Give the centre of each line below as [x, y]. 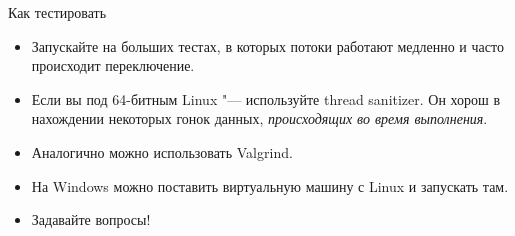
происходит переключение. [113, 65]
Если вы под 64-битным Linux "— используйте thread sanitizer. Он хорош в [266, 98]
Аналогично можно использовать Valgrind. [162, 151]
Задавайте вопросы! [91, 219]
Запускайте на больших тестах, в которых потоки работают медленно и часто [267, 45]
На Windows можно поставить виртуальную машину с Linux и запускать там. [270, 185]
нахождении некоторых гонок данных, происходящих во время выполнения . [259, 118]
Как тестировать [57, 12]
